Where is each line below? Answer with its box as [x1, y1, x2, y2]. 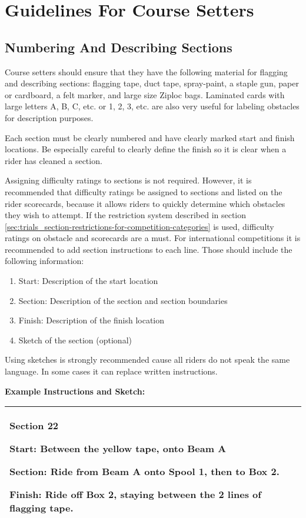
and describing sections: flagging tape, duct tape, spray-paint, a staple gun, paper [5, 77, 299, 89]
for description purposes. [5, 111, 94, 123]
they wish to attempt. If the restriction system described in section [5, 209, 247, 221]
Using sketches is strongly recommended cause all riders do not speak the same [5, 353, 290, 366]
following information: [5, 255, 84, 267]
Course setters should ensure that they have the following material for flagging [5, 65, 288, 78]
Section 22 [9, 419, 59, 433]
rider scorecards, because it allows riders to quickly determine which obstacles [5, 197, 285, 209]
